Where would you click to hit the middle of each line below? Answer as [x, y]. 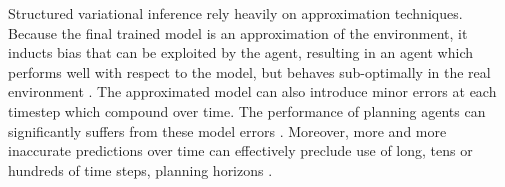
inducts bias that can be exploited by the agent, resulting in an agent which [241, 52]
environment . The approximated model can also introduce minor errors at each [252, 91]
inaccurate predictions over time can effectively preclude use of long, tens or [240, 150]
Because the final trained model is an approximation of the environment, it [238, 32]
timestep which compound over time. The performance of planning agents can [247, 110]
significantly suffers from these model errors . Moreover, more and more [227, 130]
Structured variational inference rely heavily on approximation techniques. [235, 13]
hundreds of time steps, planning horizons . [140, 169]
